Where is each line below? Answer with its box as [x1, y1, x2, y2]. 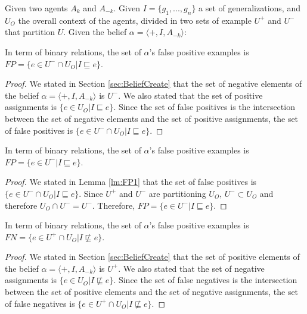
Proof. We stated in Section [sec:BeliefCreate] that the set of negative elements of [5, 77, 302, 90]
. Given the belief [63, 26, 127, 38]
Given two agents [5, 2, 68, 14]
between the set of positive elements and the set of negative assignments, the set [5, 285, 299, 298]
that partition [5, 26, 55, 38]
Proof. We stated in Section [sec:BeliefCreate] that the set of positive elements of [5, 250, 300, 263]
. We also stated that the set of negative [118, 262, 265, 274]
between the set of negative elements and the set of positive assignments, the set [5, 112, 299, 124]
